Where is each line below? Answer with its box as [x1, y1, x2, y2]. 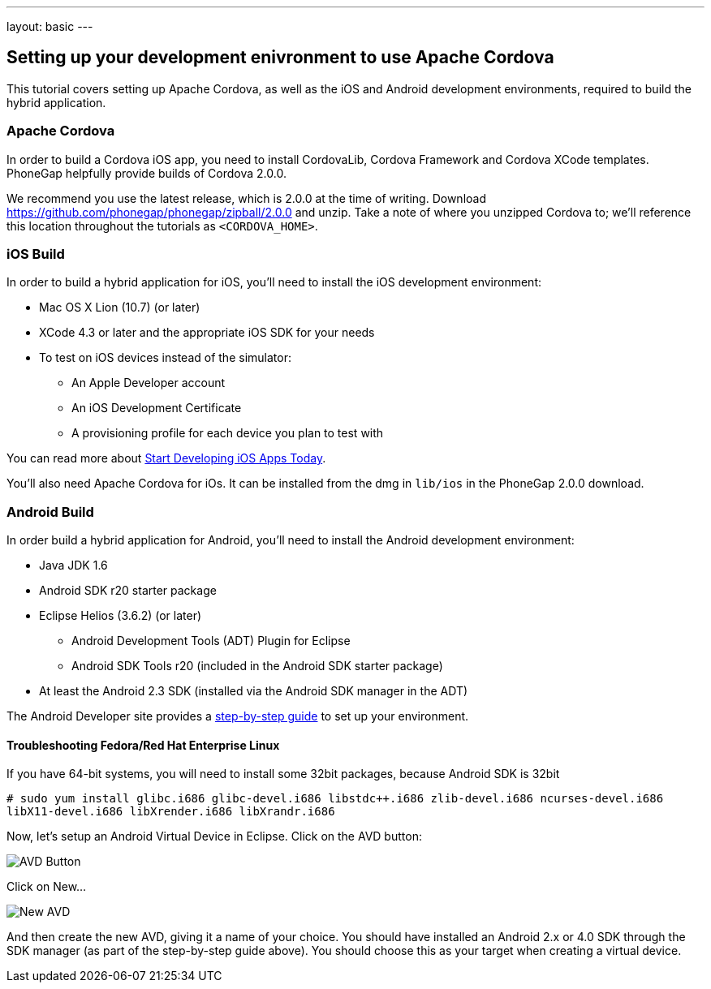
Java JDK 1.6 [39, 558, 108, 573]
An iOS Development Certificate [71, 401, 242, 415]
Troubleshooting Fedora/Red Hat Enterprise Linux [6, 737, 280, 752]
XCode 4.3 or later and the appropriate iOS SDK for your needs [39, 325, 375, 340]
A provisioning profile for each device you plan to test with [71, 426, 384, 441]
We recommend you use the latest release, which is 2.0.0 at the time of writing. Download [6, 191, 486, 205]
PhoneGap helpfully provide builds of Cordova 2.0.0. [6, 166, 287, 180]
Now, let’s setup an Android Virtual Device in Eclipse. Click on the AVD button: [6, 829, 422, 844]
